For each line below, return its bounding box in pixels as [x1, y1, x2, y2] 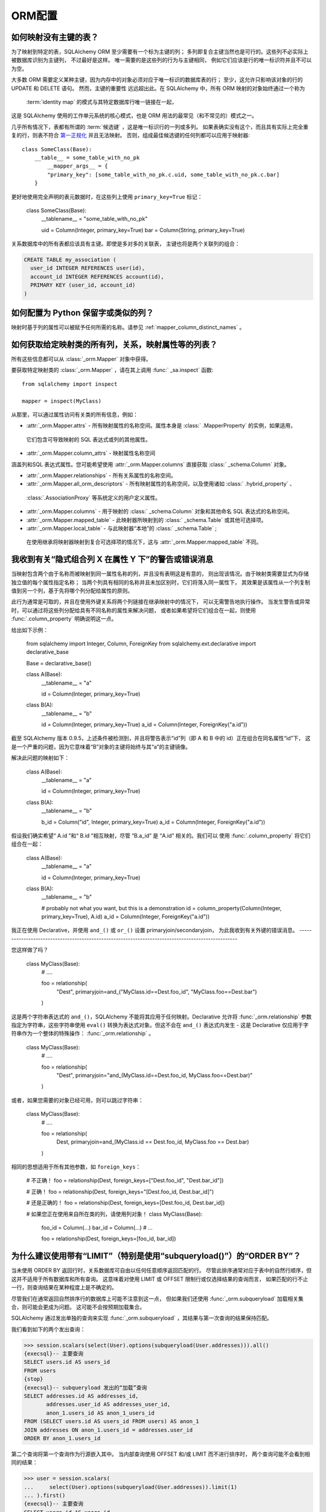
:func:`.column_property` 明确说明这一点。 [11, 615, 117, 622]
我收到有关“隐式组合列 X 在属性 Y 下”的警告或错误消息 [11, 554, 214, 565]
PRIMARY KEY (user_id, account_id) [30, 282, 136, 288]
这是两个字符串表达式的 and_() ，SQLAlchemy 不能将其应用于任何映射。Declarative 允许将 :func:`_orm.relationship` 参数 [11, 1013, 312, 1020]
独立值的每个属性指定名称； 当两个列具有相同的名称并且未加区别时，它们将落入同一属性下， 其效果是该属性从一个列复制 [11, 578, 310, 586]
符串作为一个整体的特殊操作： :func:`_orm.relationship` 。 [11, 1030, 154, 1037]
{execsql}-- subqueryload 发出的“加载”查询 [24, 1384, 147, 1391]
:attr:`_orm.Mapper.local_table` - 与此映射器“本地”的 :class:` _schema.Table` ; [26, 524, 217, 532]
